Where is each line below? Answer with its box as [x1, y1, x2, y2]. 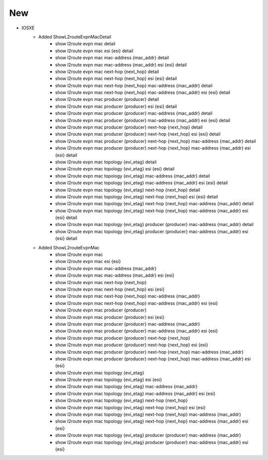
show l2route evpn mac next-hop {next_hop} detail [55, 69, 159, 75]
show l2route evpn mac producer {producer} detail [55, 96, 159, 102]
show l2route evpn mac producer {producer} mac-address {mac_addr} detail [55, 110, 213, 116]
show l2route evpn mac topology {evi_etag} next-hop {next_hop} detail [55, 187, 201, 193]
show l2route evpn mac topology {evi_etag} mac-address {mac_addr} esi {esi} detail [55, 180, 228, 186]
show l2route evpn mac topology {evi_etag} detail [55, 159, 157, 165]
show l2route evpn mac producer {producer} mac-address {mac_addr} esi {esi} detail [55, 117, 231, 123]
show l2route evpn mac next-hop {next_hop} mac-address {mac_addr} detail [55, 82, 213, 88]
